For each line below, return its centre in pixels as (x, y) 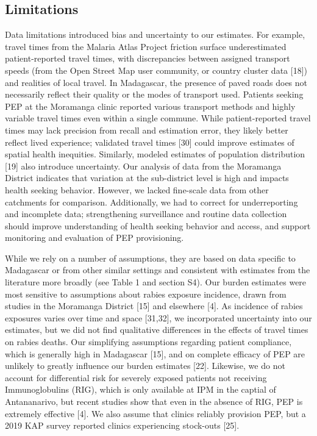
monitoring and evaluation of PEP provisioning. (94, 238)
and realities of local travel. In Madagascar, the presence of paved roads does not (156, 82)
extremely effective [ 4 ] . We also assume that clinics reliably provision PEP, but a (155, 413)
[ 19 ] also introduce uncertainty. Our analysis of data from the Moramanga (143, 166)
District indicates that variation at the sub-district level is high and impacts (147, 178)
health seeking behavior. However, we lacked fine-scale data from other (137, 189)
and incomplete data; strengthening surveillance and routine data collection (146, 214)
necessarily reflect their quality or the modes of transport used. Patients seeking (154, 94)
